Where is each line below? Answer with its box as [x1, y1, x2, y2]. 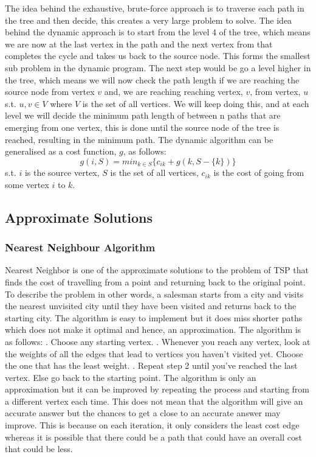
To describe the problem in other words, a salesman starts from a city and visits [5, 287, 304, 300]
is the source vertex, [24, 166, 100, 179]
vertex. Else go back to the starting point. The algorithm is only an [5, 371, 256, 383]
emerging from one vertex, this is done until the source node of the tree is [5, 120, 280, 133]
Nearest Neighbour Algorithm [5, 240, 156, 255]
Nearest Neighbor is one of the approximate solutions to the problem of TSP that [5, 263, 309, 276]
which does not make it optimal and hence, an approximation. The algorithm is [5, 323, 301, 336]
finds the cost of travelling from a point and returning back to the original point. [5, 275, 306, 288]
